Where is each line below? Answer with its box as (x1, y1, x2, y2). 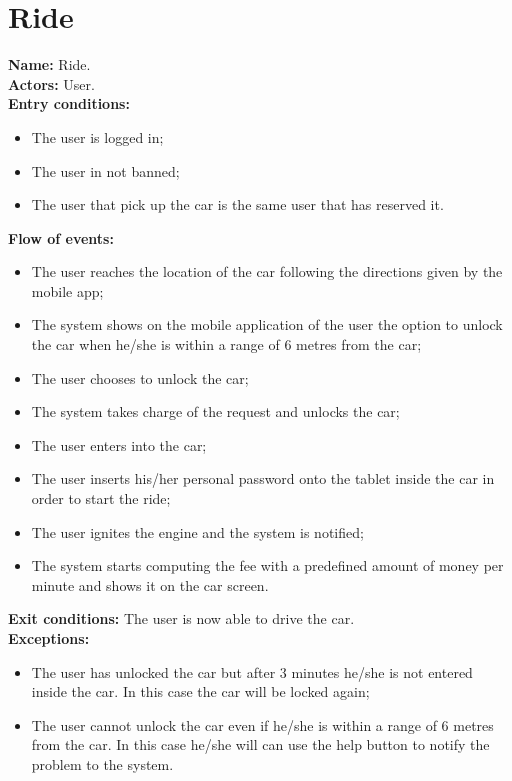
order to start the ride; (31, 488, 171, 509)
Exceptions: (8, 628, 90, 648)
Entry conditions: (8, 93, 130, 114)
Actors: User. (8, 73, 95, 94)
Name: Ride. (8, 54, 91, 75)
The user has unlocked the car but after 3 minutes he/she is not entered (31, 661, 473, 682)
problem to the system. (31, 753, 174, 774)
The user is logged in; (31, 126, 164, 147)
